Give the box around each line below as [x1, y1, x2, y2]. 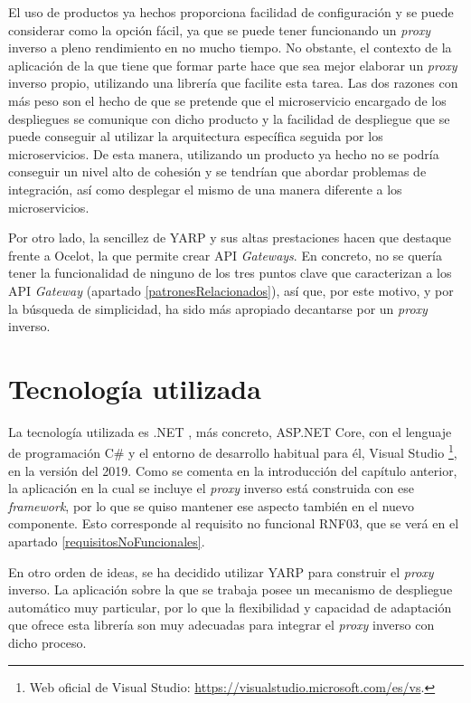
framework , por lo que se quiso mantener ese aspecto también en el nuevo [8, 496, 415, 515]
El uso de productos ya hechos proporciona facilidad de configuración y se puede [8, 3, 454, 21]
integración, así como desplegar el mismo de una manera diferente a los [8, 179, 402, 198]
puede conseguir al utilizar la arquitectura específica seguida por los [8, 127, 383, 146]
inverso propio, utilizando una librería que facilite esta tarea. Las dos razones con [8, 73, 458, 92]
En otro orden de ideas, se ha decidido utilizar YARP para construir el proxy [8, 562, 434, 581]
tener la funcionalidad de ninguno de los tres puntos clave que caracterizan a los [8, 263, 452, 282]
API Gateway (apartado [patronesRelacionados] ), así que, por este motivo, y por [8, 280, 454, 299]
